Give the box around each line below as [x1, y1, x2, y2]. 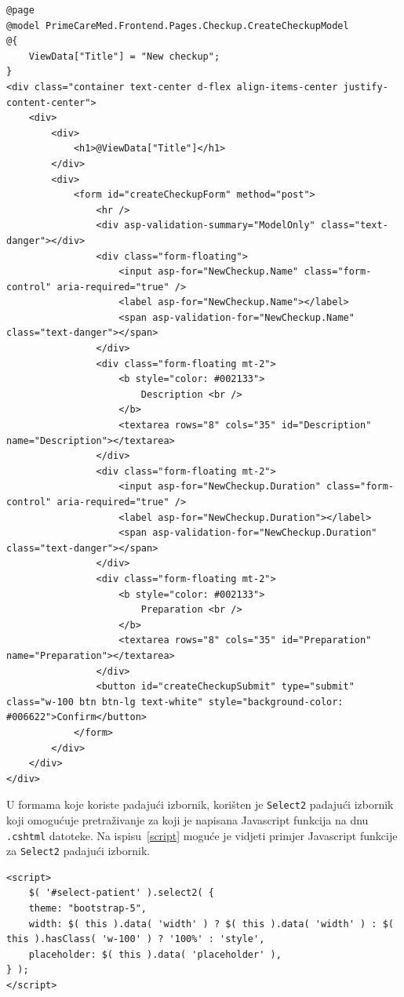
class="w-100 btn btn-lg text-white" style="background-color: [6, 696, 344, 708]
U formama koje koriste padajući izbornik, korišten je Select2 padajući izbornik [6, 796, 394, 813]
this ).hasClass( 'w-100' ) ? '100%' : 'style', [6, 933, 265, 945]
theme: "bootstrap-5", [28, 903, 147, 915]
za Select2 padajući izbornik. [6, 842, 151, 859]
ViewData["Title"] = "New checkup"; [28, 50, 220, 62]
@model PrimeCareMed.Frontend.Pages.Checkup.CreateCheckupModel [6, 20, 349, 31]
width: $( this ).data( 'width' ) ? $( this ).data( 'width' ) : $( [28, 918, 394, 930]
